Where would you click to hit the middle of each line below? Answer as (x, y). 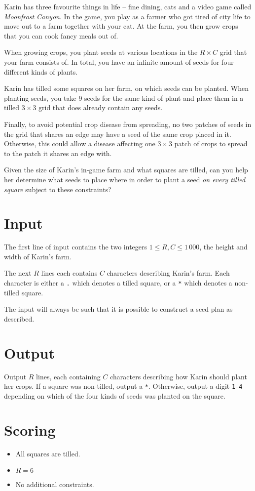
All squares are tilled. (48, 453)
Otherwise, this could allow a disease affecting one (80, 143)
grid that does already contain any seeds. (101, 107)
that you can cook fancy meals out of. (61, 35)
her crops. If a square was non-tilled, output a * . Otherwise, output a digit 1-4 (123, 386)
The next (18, 273)
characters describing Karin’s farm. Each (168, 273)
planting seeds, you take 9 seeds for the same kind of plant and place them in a (124, 98)
